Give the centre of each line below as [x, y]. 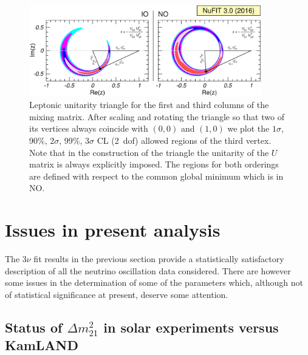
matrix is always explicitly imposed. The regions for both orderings [154, 164]
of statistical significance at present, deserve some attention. [117, 294]
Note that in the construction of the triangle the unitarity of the [149, 152]
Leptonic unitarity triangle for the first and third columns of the [149, 105]
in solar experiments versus [191, 327]
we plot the [248, 128]
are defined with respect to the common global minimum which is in [156, 176]
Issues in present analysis [113, 230]
